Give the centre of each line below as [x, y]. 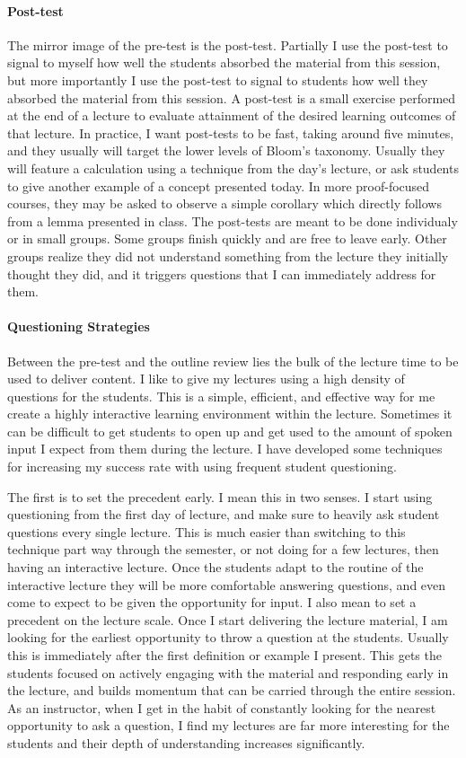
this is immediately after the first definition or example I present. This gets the [224, 655]
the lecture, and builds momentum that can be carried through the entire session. [232, 690]
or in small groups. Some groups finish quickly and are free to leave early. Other [227, 238]
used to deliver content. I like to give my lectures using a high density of [206, 379]
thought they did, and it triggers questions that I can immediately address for [222, 273]
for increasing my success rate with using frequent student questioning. [202, 467]
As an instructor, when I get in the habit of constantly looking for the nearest [222, 707]
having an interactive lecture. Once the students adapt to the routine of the [215, 567]
